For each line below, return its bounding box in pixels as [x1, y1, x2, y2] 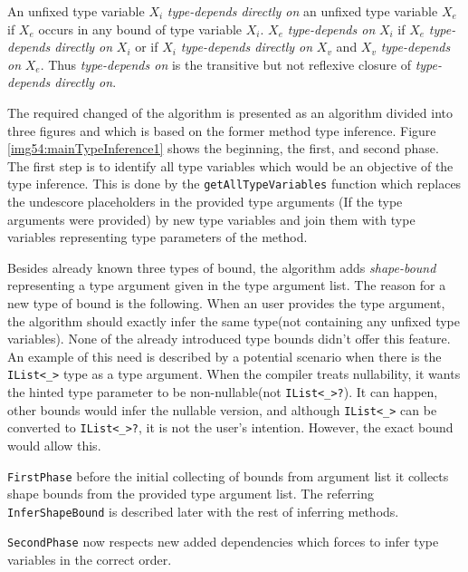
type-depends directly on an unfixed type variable [167, 2, 438, 20]
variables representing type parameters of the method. [7, 228, 308, 247]
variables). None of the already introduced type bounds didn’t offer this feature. [7, 329, 451, 348]
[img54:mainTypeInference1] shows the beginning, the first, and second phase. [7, 139, 439, 158]
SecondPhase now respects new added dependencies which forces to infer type [7, 532, 439, 551]
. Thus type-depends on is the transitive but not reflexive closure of [40, 54, 411, 73]
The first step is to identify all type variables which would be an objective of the [7, 156, 454, 175]
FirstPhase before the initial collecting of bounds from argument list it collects [7, 466, 449, 485]
